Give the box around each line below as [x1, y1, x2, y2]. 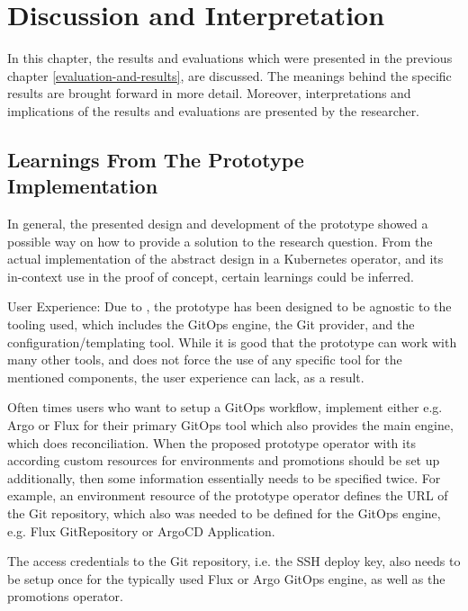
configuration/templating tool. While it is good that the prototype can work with [7, 332, 457, 351]
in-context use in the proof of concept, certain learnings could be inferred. [7, 266, 414, 285]
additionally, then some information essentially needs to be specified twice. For [7, 468, 441, 487]
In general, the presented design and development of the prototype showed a [7, 214, 428, 233]
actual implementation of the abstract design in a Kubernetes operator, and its [7, 249, 444, 268]
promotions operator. [7, 587, 123, 606]
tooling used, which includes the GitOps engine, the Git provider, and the [7, 315, 415, 334]
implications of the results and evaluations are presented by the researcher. [7, 101, 420, 120]
